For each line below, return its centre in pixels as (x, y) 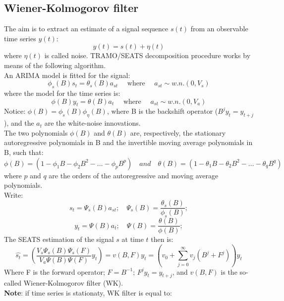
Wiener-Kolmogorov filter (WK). (73, 283)
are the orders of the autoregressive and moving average (134, 175)
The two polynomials (36, 132)
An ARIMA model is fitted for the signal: (67, 75)
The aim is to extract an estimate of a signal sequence (86, 29)
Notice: (15, 111)
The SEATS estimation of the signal (59, 239)
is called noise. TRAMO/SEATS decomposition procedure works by (147, 55)
